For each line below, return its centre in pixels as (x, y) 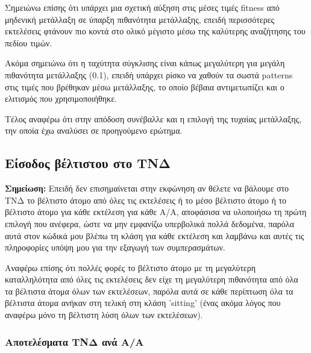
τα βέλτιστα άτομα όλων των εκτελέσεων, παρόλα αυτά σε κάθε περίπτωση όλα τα (149, 291)
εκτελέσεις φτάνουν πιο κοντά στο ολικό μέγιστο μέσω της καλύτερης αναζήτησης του (155, 31)
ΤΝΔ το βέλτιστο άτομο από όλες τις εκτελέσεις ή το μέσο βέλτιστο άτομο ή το (146, 200)
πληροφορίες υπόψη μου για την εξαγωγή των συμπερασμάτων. (115, 247)
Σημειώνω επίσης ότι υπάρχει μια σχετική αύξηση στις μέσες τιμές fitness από (142, 7)
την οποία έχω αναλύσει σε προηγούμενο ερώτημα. (94, 130)
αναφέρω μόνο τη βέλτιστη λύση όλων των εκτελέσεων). (104, 315)
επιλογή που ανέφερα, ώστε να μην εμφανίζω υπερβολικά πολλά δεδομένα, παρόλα (149, 223)
